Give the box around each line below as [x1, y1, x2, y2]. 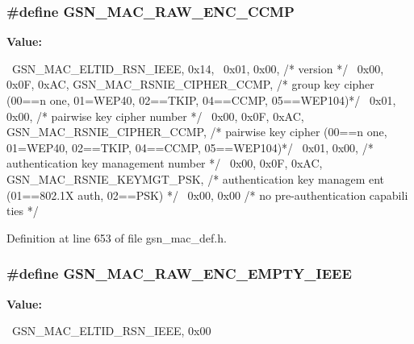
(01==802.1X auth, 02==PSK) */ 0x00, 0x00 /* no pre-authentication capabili [6, 186, 408, 203]
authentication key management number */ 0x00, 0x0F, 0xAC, [6, 155, 323, 172]
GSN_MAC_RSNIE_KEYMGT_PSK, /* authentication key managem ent [6, 170, 385, 187]
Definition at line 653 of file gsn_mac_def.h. [6, 229, 227, 246]
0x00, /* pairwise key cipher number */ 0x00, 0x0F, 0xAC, [6, 107, 304, 124]
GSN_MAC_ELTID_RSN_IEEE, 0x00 [11, 322, 211, 339]
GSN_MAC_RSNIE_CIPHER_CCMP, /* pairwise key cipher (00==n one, [6, 123, 387, 140]
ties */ [6, 202, 39, 219]
